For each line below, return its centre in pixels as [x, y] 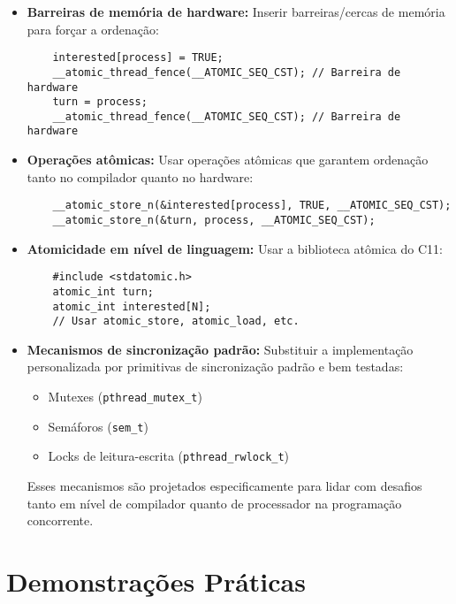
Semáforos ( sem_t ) [98, 426]
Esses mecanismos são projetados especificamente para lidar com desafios [224, 485]
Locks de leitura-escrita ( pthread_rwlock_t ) [169, 456]
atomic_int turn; [103, 291]
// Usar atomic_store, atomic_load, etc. [176, 321]
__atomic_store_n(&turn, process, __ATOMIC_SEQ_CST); [214, 220]
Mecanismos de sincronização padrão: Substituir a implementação [220, 349]
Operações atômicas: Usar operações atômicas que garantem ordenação [228, 160]
